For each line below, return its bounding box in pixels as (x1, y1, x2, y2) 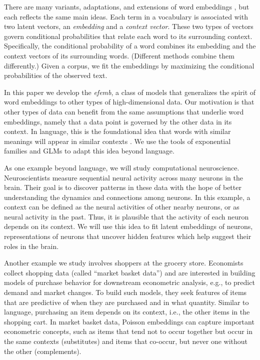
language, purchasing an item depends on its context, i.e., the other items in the (4, 306, 250, 317)
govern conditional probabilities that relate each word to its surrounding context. (4, 30, 252, 41)
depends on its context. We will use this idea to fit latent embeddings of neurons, (4, 221, 253, 231)
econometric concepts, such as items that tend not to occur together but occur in (4, 326, 253, 336)
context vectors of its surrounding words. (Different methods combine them (4, 50, 234, 60)
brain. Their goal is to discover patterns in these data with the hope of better (4, 182, 241, 192)
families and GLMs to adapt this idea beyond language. (4, 145, 174, 156)
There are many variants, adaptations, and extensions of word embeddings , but (4, 1, 249, 11)
